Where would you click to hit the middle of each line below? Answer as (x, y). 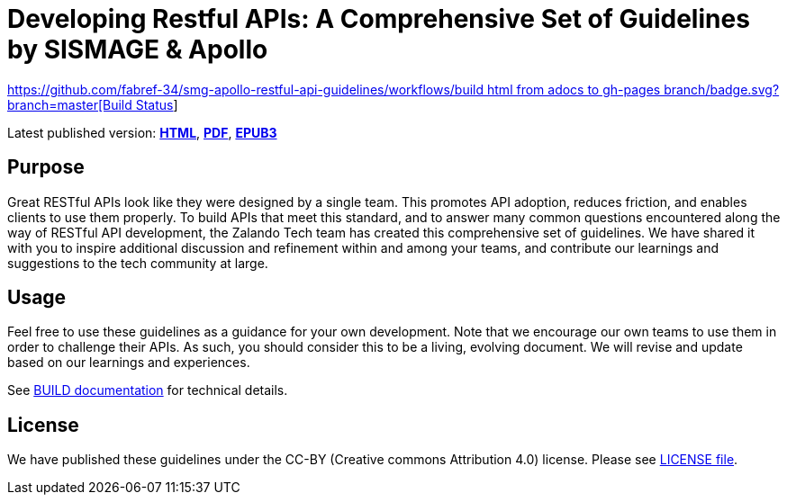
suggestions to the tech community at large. (138, 263)
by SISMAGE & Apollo (138, 49)
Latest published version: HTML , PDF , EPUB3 (142, 132)
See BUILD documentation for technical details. (148, 390)
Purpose (46, 167)
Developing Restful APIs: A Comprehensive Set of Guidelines (379, 19)
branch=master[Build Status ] (93, 104)
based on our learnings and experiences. (129, 363)
